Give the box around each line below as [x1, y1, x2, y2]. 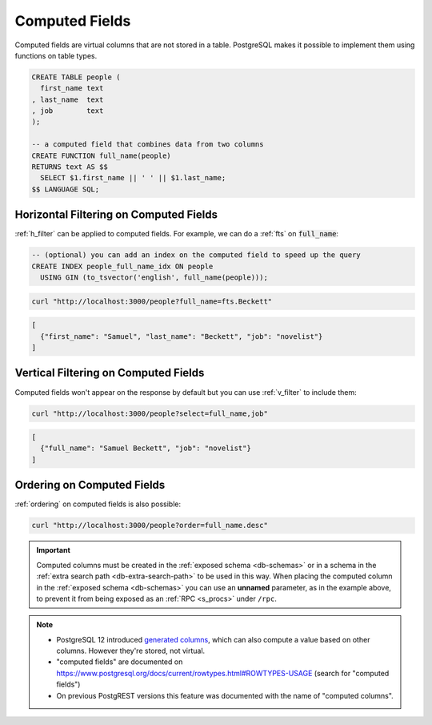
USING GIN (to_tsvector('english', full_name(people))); [40, 273, 268, 282]
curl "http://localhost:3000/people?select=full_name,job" [31, 409, 268, 418]
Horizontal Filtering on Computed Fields [14, 208, 218, 222]
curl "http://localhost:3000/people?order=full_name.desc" [31, 521, 268, 530]
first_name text [40, 84, 104, 93]
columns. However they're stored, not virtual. [56, 646, 206, 656]
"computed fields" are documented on [56, 657, 183, 667]
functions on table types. [14, 50, 98, 60]
